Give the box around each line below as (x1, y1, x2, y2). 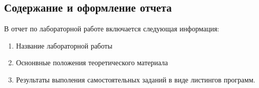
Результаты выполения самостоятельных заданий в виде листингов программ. (16, 74, 255, 84)
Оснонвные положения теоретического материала (16, 57, 168, 68)
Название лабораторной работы (16, 40, 113, 51)
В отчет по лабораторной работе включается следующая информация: (4, 23, 219, 34)
